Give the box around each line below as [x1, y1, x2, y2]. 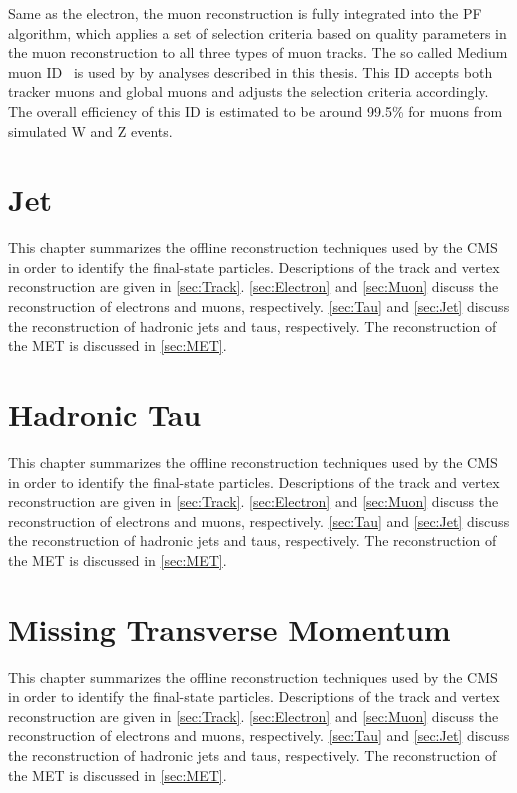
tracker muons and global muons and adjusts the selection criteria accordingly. [8, 81, 489, 102]
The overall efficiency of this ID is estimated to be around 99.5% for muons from [8, 100, 503, 121]
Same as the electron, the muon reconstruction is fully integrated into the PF [8, 3, 482, 23]
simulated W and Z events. [8, 120, 173, 141]
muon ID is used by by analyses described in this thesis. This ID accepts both [8, 61, 493, 82]
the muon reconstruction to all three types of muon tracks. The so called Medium [8, 42, 508, 63]
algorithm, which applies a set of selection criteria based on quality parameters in [8, 22, 507, 43]
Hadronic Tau [8, 394, 202, 435]
